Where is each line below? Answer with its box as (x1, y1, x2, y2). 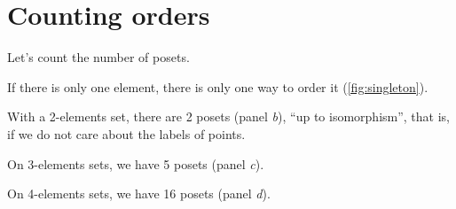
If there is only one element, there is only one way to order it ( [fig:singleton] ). (7, 77, 428, 96)
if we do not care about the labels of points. (7, 124, 246, 143)
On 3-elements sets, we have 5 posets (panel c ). (7, 154, 264, 173)
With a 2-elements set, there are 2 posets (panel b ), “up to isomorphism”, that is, (7, 107, 451, 126)
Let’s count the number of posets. (7, 48, 190, 66)
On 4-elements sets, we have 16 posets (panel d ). (7, 184, 271, 203)
